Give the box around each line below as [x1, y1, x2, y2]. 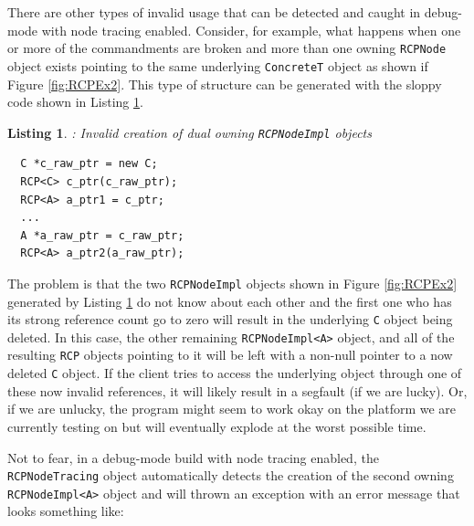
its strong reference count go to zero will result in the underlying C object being [7, 310, 453, 329]
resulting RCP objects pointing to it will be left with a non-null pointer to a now [7, 345, 453, 364]
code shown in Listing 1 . [7, 92, 143, 111]
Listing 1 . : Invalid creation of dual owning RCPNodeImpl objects [7, 122, 372, 142]
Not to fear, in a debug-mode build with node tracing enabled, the [7, 447, 379, 467]
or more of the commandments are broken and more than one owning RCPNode [7, 38, 447, 58]
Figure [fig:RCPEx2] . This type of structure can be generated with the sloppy [7, 74, 442, 93]
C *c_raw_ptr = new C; [20, 157, 158, 171]
